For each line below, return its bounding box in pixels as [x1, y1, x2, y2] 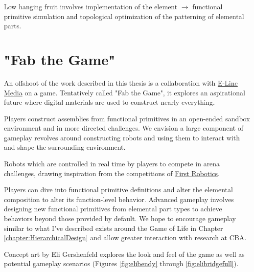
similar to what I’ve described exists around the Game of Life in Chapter [4, 223, 223, 233]
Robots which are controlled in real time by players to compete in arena [4, 159, 220, 169]
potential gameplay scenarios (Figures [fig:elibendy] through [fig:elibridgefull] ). [4, 258, 239, 269]
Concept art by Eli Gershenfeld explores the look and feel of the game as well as [4, 249, 245, 259]
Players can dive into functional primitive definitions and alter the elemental [4, 184, 233, 195]
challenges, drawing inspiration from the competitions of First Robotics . [4, 168, 220, 178]
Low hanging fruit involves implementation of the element [4, 1, 178, 11]
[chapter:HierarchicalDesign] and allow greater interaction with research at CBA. [4, 232, 247, 243]
